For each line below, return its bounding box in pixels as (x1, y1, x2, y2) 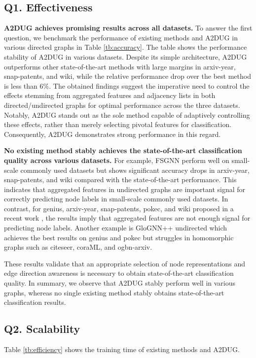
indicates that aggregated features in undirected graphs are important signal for (4, 184, 246, 194)
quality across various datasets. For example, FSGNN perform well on (4, 155, 229, 165)
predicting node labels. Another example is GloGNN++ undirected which (4, 223, 227, 233)
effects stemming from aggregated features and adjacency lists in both (4, 90, 216, 100)
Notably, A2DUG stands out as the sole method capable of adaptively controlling (4, 109, 250, 120)
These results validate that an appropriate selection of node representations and (4, 258, 246, 268)
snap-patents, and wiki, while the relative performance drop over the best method (4, 71, 251, 81)
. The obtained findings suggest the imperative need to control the (49, 80, 250, 91)
